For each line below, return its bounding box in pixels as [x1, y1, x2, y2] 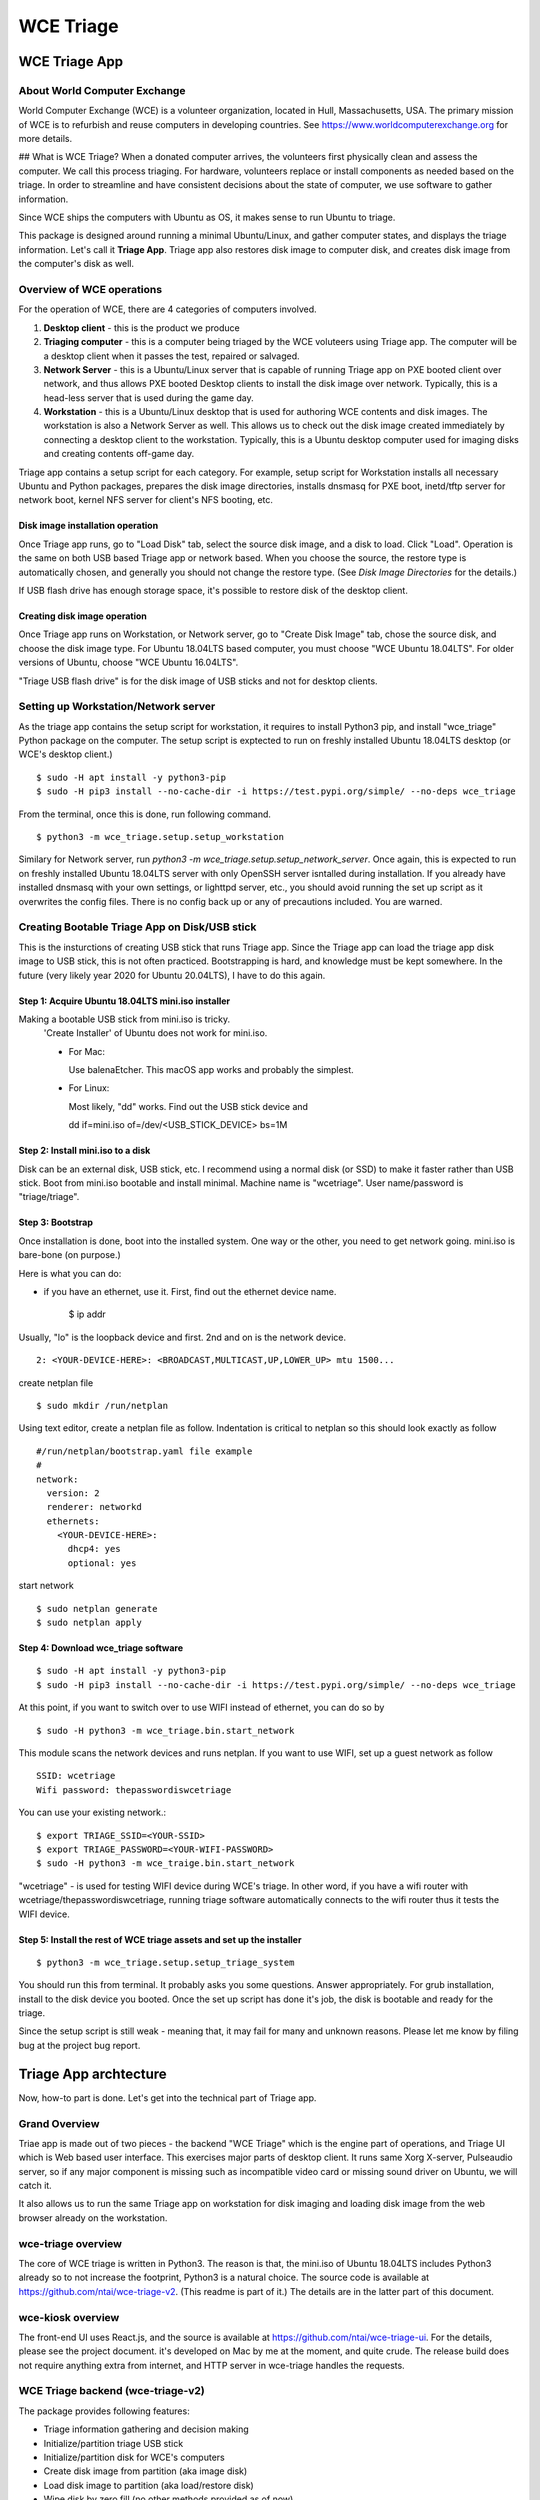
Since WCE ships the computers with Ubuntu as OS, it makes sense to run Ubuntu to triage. [18, 211, 396, 224]
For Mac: [68, 1045, 105, 1057]
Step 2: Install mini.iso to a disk [18, 1145, 151, 1157]
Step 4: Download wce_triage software [18, 1642, 184, 1654]
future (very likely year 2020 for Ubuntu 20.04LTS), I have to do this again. [18, 969, 326, 981]
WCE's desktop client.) [18, 748, 114, 760]
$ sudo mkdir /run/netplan [36, 1400, 169, 1411]
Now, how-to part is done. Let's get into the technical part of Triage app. [18, 2091, 317, 2104]
